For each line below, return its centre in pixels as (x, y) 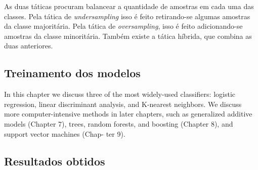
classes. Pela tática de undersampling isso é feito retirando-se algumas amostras (127, 16)
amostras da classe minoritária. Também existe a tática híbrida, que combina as (128, 36)
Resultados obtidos (55, 161)
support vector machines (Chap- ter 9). (65, 133)
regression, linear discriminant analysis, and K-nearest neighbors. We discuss (123, 104)
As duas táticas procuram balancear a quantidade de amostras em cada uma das (129, 6)
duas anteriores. (29, 46)
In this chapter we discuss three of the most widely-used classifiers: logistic (120, 94)
